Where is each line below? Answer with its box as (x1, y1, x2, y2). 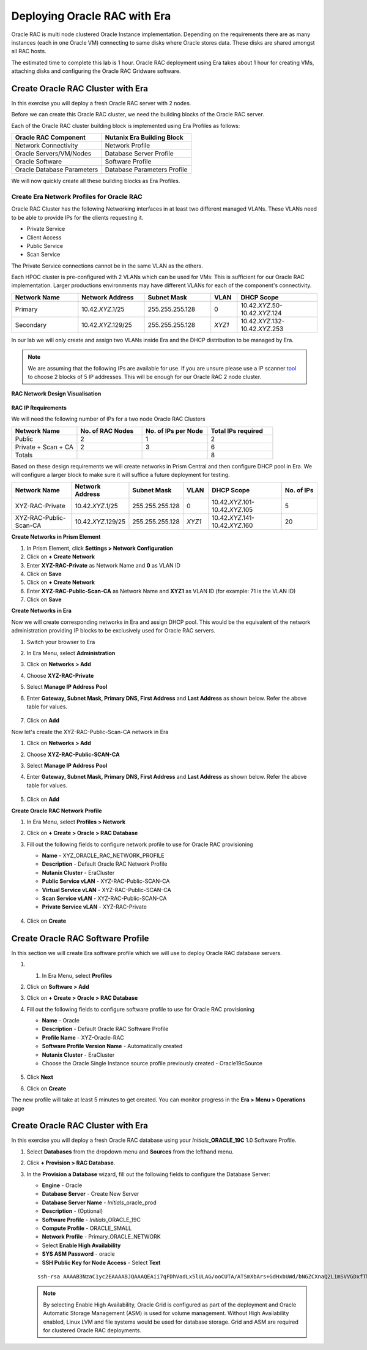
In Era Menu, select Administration (26, 650, 116, 657)
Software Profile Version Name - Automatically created (42, 1043, 183, 1050)
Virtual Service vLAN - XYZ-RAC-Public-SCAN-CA (42, 886, 171, 893)
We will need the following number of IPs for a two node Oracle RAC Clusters (11, 415, 206, 422)
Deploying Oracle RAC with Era (11, 9, 171, 23)
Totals (15, 451, 33, 459)
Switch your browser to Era (26, 638, 95, 645)
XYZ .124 (258, 309, 282, 317)
